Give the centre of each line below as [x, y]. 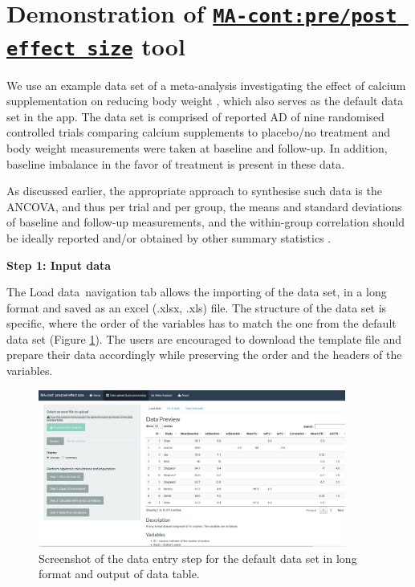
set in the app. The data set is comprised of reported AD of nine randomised [195, 116]
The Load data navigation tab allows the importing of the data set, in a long [197, 292]
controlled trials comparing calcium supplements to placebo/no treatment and [198, 132]
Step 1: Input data [59, 265]
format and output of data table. [119, 574]
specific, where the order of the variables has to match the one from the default [201, 323]
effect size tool [96, 45]
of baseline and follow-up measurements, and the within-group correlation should [205, 222]
